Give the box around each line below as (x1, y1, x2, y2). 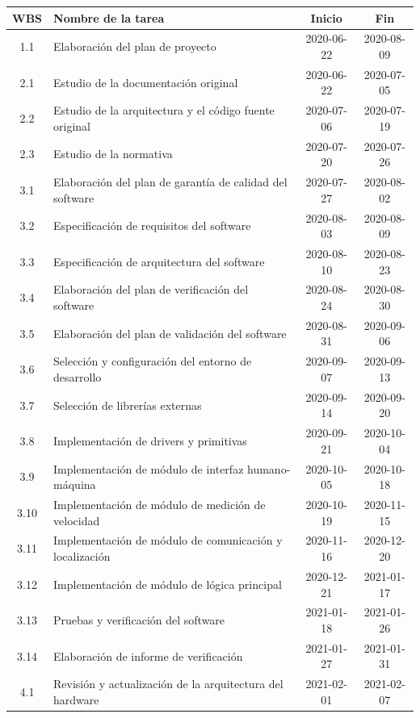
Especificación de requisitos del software (53, 217, 251, 234)
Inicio (310, 9, 342, 26)
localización (53, 548, 111, 565)
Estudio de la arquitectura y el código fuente (53, 102, 275, 119)
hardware (53, 691, 99, 708)
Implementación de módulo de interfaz (53, 460, 244, 477)
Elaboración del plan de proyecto (53, 38, 216, 55)
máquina (53, 476, 96, 493)
